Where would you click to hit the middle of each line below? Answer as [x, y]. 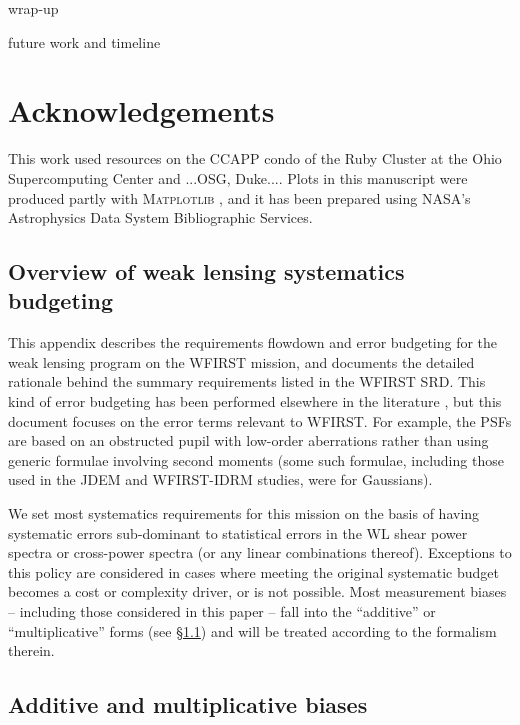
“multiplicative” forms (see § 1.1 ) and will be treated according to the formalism [252, 630]
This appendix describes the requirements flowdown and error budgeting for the [253, 342]
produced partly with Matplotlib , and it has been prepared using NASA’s [239, 197]
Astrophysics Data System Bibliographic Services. [160, 217]
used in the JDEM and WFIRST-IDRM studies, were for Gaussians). [220, 479]
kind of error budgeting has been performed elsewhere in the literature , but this [255, 401]
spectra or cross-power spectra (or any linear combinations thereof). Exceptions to [260, 552]
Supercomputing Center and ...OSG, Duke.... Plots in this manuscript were [238, 177]
